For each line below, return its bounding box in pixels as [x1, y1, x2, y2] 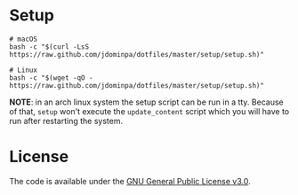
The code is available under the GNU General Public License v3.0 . [9, 175, 251, 186]
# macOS [9, 35, 38, 43]
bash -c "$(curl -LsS [9, 42, 90, 51]
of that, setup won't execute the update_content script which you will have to [9, 105, 290, 116]
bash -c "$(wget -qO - [9, 73, 93, 82]
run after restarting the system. [9, 115, 123, 126]
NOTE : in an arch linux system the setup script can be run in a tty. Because [9, 97, 284, 107]
